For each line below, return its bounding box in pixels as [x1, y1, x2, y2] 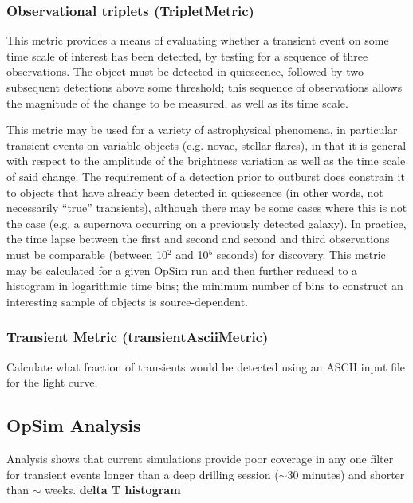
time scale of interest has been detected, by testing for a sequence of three [6, 47, 368, 64]
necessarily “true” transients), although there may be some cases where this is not [6, 199, 407, 216]
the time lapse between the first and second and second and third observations [6, 230, 390, 247]
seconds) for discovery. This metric [216, 246, 386, 262]
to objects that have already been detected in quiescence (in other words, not [6, 183, 383, 200]
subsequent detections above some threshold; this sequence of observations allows [6, 79, 403, 95]
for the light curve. [6, 374, 98, 391]
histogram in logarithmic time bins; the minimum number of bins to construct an [6, 277, 403, 294]
